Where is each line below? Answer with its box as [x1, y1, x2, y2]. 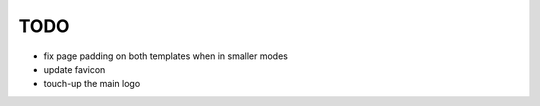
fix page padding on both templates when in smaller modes [43, 50, 289, 62]
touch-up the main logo [43, 78, 141, 90]
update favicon [43, 63, 106, 75]
